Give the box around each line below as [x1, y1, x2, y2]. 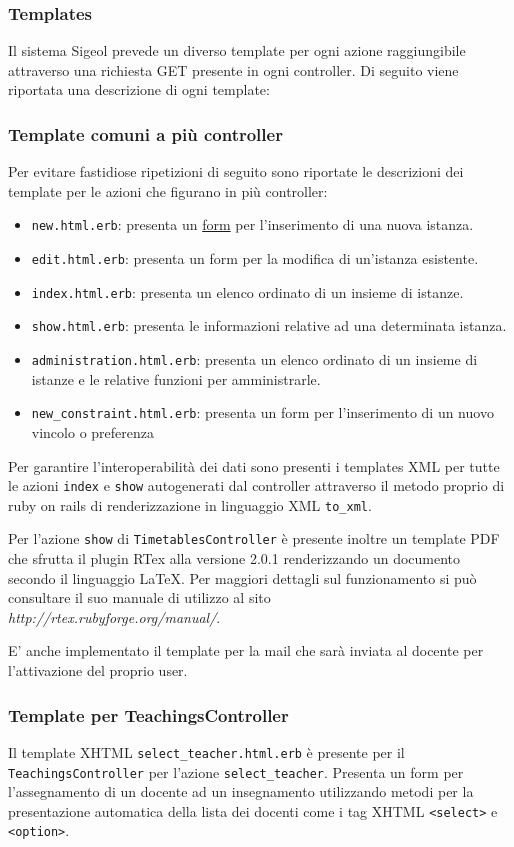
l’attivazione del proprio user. [8, 660, 188, 681]
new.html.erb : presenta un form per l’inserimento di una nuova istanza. [31, 214, 474, 235]
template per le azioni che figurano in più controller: [8, 180, 328, 201]
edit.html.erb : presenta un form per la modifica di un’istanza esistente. [31, 248, 479, 269]
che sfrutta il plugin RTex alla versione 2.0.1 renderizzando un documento [8, 548, 461, 569]
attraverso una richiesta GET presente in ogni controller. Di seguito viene [8, 59, 459, 80]
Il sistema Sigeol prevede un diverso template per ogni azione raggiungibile [8, 40, 466, 61]
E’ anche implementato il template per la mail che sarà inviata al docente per [8, 640, 484, 661]
